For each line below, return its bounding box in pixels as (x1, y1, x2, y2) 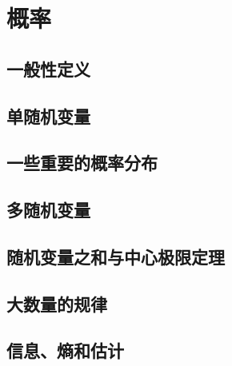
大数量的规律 (6, 291, 107, 316)
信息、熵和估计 (6, 338, 124, 363)
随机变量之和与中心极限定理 (6, 244, 225, 269)
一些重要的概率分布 (6, 150, 158, 175)
